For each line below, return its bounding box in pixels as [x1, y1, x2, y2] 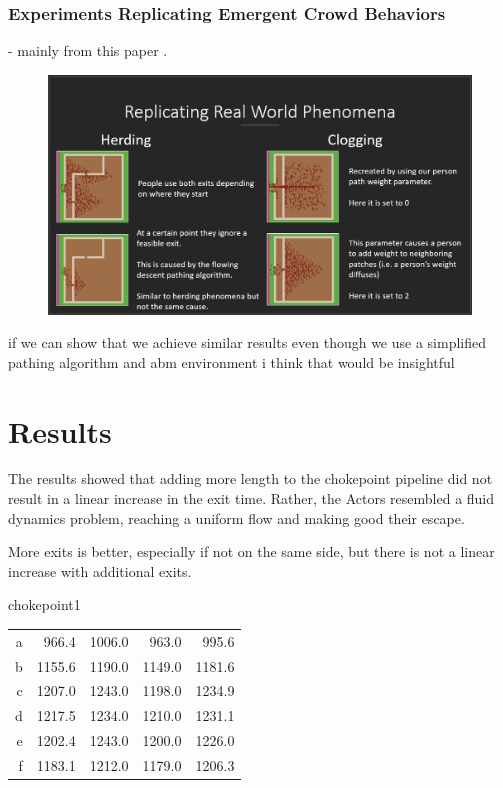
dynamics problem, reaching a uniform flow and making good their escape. [8, 507, 465, 528]
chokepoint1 [8, 594, 81, 615]
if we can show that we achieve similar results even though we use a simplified [8, 332, 487, 353]
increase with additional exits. [8, 560, 192, 581]
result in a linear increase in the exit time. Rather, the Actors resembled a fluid [8, 488, 495, 509]
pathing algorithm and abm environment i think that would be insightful [8, 351, 455, 372]
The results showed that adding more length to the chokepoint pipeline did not [8, 468, 493, 489]
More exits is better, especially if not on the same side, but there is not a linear [8, 541, 495, 562]
